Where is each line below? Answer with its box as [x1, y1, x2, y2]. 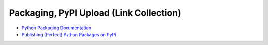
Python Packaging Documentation [21, 25, 92, 31]
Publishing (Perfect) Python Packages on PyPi [21, 31, 116, 37]
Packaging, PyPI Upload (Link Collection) [9, 7, 181, 18]
